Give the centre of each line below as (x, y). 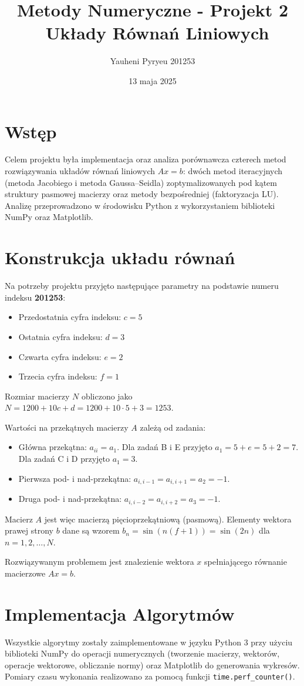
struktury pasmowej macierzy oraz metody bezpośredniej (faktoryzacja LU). (142, 194)
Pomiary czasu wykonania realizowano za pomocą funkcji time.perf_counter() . (150, 676)
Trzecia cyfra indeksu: (58, 376)
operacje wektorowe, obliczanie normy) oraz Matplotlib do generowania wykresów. (152, 665)
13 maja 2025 (153, 80)
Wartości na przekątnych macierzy (67, 427)
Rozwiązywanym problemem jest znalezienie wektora (99, 562)
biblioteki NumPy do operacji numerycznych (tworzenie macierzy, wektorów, (142, 653)
